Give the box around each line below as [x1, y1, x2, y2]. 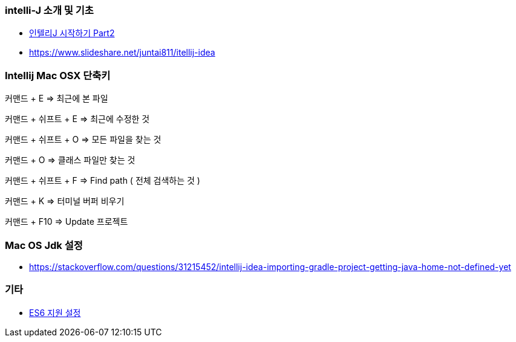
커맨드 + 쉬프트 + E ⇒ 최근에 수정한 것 [5, 114, 150, 124]
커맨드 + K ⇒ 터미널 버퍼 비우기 [5, 196, 125, 207]
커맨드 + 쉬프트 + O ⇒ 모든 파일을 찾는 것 [5, 134, 162, 145]
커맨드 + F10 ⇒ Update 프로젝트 [5, 216, 128, 227]
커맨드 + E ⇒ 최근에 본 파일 [5, 93, 108, 104]
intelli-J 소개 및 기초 [5, 4, 94, 16]
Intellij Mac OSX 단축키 [5, 69, 111, 82]
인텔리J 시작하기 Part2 [29, 28, 115, 39]
